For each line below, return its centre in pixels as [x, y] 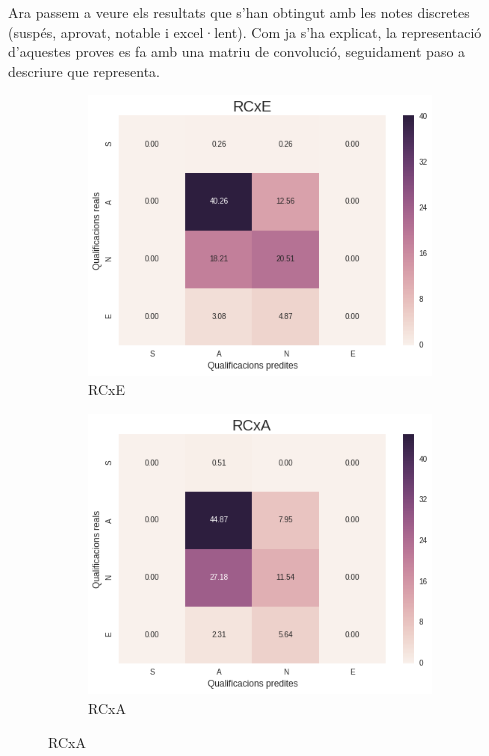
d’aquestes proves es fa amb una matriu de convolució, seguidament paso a [237, 51]
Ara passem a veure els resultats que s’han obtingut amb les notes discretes [239, 12]
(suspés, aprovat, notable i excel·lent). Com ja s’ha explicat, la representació [245, 31]
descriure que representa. [84, 70]
